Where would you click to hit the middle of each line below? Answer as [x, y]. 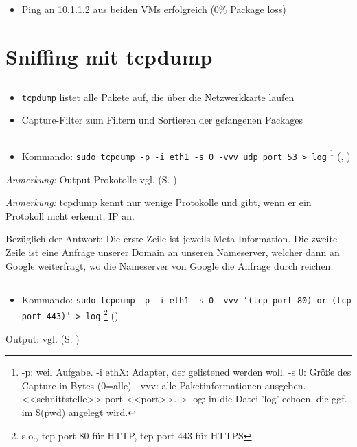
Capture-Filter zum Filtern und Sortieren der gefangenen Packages [162, 120]
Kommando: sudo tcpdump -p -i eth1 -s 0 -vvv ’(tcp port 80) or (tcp [186, 299]
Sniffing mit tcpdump [109, 57]
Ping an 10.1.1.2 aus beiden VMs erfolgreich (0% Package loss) [154, 9]
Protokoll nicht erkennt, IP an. [70, 215]
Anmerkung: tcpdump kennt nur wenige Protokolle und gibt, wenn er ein [159, 202]
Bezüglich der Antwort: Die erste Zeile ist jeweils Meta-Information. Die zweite [172, 239]
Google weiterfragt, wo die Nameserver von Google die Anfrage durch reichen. [170, 265]
